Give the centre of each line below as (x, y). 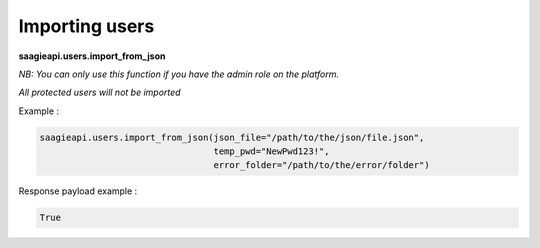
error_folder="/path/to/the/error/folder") (321, 165)
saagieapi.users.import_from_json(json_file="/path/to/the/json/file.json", (232, 137)
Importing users (86, 26)
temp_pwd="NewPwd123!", (271, 151)
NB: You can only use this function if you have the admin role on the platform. (179, 74)
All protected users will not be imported (99, 92)
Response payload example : (78, 191)
